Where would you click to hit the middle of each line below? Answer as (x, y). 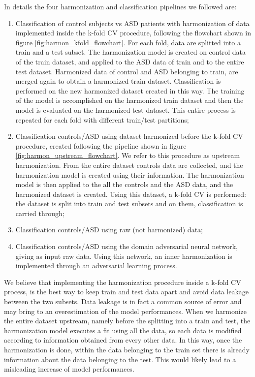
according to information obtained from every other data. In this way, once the (123, 340)
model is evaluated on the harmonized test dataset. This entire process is (126, 110)
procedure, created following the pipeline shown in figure (101, 145)
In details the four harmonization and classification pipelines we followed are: (120, 6)
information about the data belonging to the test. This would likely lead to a (120, 359)
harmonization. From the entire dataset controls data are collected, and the (129, 165)
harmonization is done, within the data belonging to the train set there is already (127, 349)
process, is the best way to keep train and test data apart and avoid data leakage (127, 292)
